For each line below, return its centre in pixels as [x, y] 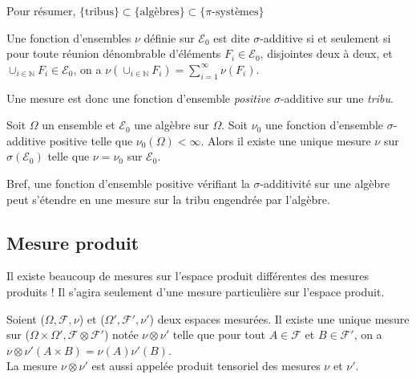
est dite [232, 37]
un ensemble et [79, 125]
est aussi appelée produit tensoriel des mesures [206, 366]
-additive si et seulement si [325, 37]
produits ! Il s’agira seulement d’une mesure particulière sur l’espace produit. [196, 291]
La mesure [32, 366]
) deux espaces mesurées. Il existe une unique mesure [279, 318]
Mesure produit [73, 242]
